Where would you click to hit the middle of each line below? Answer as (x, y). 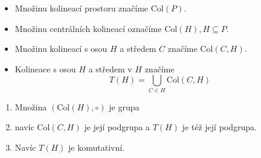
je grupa (124, 106)
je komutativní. (96, 147)
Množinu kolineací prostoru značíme (82, 8)
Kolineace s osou (45, 68)
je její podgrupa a (117, 127)
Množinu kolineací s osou (61, 49)
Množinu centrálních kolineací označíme (88, 28)
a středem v (110, 68)
